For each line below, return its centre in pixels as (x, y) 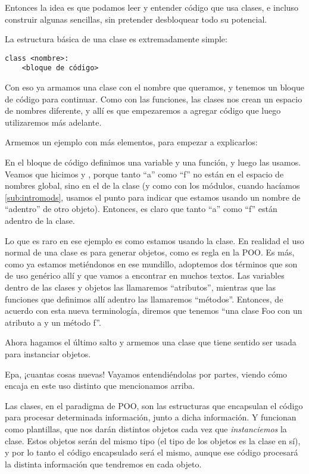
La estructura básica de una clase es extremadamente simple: (116, 39)
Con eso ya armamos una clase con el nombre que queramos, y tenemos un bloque (154, 87)
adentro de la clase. (40, 221)
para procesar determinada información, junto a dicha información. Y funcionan (151, 417)
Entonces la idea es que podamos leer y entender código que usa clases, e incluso (152, 7)
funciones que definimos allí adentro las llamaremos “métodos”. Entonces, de (144, 299)
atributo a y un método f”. (53, 322)
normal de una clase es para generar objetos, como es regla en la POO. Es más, (150, 252)
